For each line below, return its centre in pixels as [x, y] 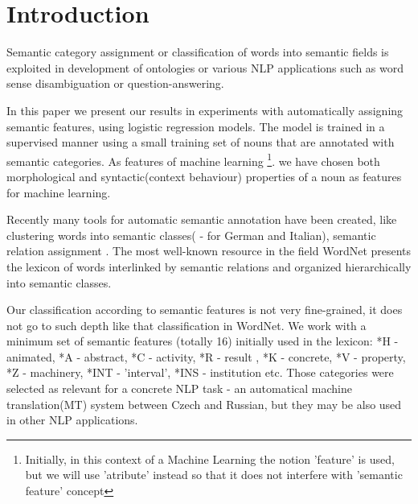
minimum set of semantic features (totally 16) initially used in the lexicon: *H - [203, 341]
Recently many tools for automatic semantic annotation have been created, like [202, 219]
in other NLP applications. [72, 420]
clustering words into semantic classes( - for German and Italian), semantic [191, 235]
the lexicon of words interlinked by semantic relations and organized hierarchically [209, 266]
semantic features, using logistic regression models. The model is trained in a [196, 126]
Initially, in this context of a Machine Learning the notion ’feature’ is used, [210, 459]
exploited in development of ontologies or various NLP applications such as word [205, 67]
